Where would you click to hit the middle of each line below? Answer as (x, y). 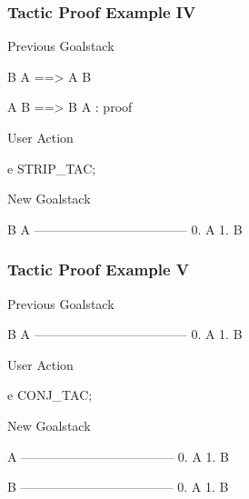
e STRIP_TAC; (52, 168)
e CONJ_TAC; (50, 395)
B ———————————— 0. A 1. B (118, 487)
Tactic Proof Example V (99, 269)
